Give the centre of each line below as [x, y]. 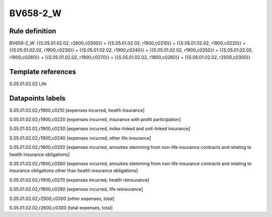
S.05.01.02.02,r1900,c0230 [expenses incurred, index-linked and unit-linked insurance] [100, 129]
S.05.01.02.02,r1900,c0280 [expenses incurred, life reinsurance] [76, 189]
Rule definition [33, 31]
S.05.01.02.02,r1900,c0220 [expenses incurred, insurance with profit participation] [95, 120]
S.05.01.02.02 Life [28, 84]
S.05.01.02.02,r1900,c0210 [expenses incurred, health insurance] [77, 110]
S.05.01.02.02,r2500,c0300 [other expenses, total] [62, 198]
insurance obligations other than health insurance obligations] [74, 171]
